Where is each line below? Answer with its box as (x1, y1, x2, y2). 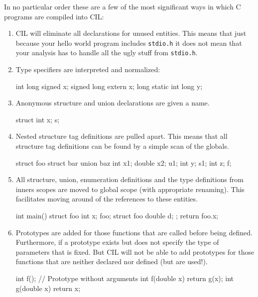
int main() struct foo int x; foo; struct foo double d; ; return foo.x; (15, 210, 219, 221)
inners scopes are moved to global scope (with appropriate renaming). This (15, 184, 245, 194)
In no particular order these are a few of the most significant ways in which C (4, 1, 241, 11)
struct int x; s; (15, 114, 60, 124)
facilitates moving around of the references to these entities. (15, 194, 198, 204)
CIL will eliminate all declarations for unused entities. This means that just (15, 28, 247, 38)
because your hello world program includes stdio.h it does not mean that (15, 37, 242, 48)
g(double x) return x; (15, 283, 81, 293)
